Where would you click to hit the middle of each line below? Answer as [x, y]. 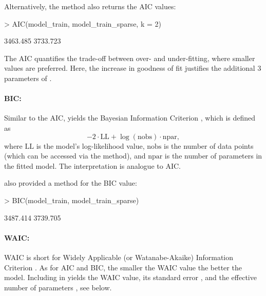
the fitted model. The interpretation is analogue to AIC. [92, 165]
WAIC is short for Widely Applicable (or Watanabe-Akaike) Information [119, 257]
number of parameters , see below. [58, 287]
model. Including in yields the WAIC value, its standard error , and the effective [130, 277]
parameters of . [28, 78]
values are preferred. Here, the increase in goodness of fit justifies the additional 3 [133, 68]
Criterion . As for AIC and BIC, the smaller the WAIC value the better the [123, 267]
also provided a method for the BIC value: [71, 183]
